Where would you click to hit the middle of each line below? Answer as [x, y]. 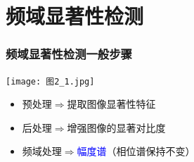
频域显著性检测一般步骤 [69, 54]
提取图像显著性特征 [111, 104]
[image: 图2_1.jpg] [50, 81]
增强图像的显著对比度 [116, 127]
